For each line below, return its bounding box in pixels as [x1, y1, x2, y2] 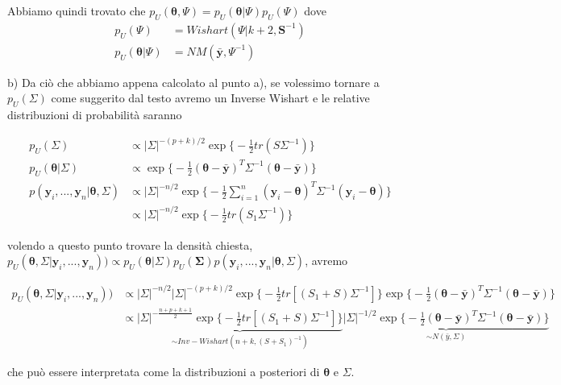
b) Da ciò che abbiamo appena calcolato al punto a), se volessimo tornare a [7, 73, 380, 90]
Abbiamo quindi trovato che [7, 2, 146, 19]
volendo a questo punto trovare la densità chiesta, [7, 236, 253, 253]
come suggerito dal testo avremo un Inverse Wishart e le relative [51, 89, 370, 106]
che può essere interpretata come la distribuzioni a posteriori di [7, 362, 320, 379]
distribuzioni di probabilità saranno [7, 106, 182, 123]
